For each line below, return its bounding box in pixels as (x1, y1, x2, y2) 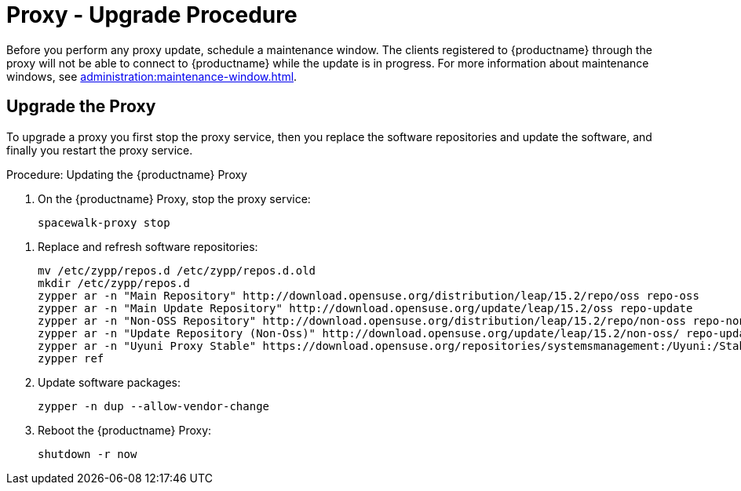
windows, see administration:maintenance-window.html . (6, 69, 297, 83)
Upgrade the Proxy (6, 96, 156, 117)
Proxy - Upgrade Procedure (6, 2, 297, 28)
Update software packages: (38, 375, 181, 389)
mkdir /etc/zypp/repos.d (38, 276, 190, 289)
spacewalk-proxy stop (38, 216, 170, 229)
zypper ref (38, 351, 104, 365)
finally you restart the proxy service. (6, 143, 193, 157)
